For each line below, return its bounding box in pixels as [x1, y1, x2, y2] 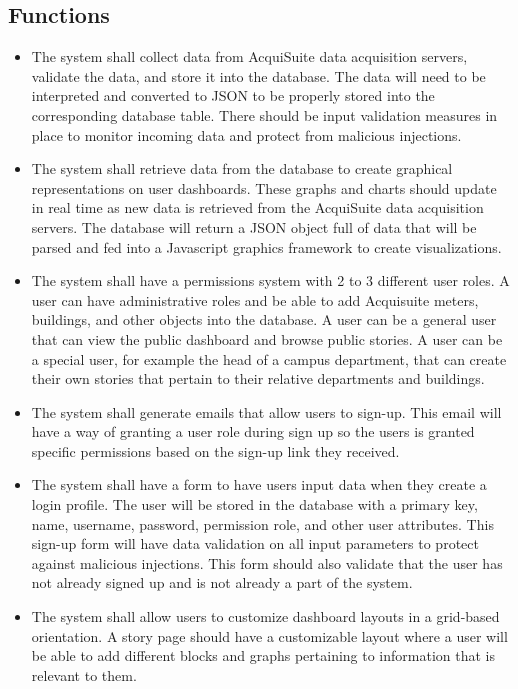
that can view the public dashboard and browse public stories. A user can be [31, 328, 503, 349]
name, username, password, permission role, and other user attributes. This [31, 513, 494, 534]
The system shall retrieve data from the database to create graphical [31, 158, 453, 179]
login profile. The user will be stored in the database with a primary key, [31, 494, 478, 515]
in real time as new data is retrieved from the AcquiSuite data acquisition [31, 197, 484, 218]
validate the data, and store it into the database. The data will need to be [31, 65, 486, 86]
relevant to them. [31, 664, 137, 685]
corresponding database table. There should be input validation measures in [31, 104, 498, 125]
